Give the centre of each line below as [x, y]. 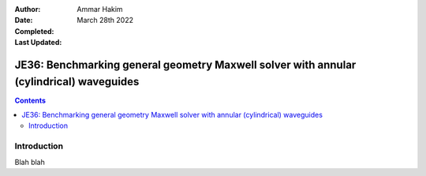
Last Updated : [38, 43]
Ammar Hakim [100, 9]
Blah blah [30, 162]
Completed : [34, 31]
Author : [28, 9]
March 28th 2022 [105, 21]
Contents [30, 100]
